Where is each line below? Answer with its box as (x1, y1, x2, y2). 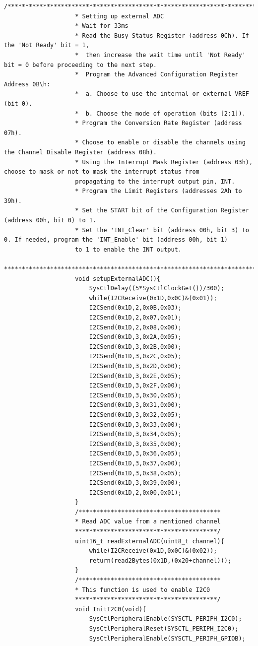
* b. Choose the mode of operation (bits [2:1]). (75, 110, 246, 117)
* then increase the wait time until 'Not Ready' (75, 51, 246, 59)
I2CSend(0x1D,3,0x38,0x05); (89, 469, 182, 477)
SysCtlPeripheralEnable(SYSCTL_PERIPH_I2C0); (89, 615, 242, 623)
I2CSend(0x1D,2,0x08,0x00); (89, 323, 182, 331)
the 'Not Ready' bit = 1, (4, 42, 89, 49)
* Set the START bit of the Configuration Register (75, 207, 249, 214)
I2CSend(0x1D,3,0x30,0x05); (89, 391, 182, 399)
